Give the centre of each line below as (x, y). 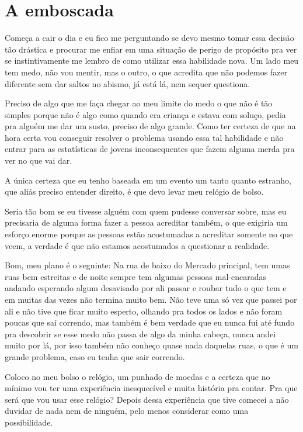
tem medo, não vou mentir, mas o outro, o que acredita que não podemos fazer (146, 72)
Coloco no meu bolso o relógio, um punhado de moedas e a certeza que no (137, 376)
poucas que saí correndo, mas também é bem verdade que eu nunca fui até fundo (150, 322)
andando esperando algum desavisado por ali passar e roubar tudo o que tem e (146, 288)
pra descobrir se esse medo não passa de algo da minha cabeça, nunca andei (140, 333)
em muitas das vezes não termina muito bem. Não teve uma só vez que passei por (151, 299)
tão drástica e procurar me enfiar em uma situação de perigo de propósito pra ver (151, 49)
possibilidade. (29, 422)
